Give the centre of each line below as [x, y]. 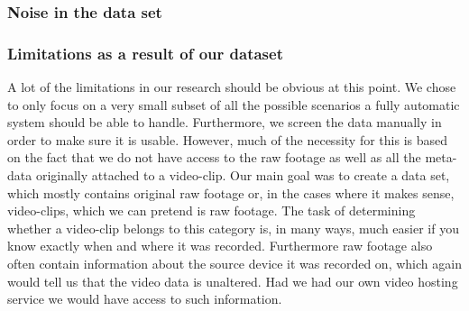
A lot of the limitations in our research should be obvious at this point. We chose [232, 87]
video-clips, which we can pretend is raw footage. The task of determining [212, 210]
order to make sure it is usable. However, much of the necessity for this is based [228, 139]
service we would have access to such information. [145, 299]
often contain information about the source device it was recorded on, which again [234, 263]
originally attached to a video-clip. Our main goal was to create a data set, [243, 175]
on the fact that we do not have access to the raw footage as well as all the [214, 157]
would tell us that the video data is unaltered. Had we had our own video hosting [233, 281]
